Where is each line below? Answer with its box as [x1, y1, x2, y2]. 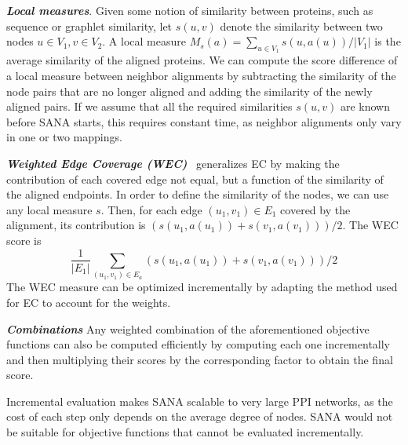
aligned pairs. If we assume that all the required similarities [6, 98, 293, 115]
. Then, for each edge [100, 201, 202, 217]
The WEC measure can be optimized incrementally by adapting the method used [6, 279, 398, 295]
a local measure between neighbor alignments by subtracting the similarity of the [6, 67, 396, 83]
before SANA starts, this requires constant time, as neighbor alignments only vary [6, 113, 402, 129]
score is [6, 232, 42, 248]
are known [340, 98, 391, 115]
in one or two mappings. [6, 129, 122, 145]
